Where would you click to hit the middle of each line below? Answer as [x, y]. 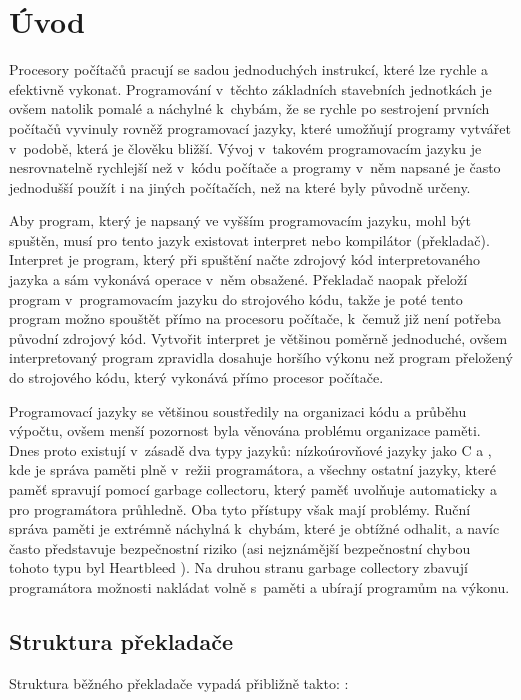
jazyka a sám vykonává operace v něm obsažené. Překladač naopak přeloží [238, 279]
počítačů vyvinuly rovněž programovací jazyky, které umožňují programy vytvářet [260, 127]
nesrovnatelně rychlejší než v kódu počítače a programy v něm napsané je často [255, 167]
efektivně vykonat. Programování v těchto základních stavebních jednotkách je [250, 88]
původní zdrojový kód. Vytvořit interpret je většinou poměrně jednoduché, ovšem [258, 337]
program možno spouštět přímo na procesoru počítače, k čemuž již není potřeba [255, 318]
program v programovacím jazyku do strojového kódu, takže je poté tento [236, 298]
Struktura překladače [121, 640]
